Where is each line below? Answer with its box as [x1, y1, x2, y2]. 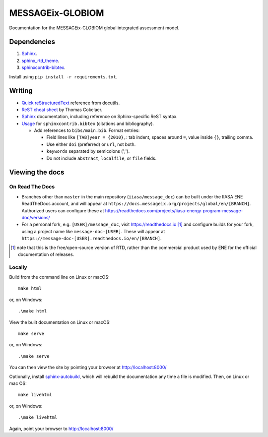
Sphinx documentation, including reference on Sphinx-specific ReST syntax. [21, 114, 178, 120]
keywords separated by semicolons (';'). [46, 148, 130, 154]
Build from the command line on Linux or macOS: [9, 274, 110, 280]
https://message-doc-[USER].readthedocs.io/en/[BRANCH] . [21, 236, 162, 242]
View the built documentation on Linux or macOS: [9, 319, 111, 325]
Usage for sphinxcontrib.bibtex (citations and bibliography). [21, 121, 154, 126]
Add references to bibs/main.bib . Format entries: [34, 127, 140, 133]
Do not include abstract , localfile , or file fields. [46, 155, 157, 161]
